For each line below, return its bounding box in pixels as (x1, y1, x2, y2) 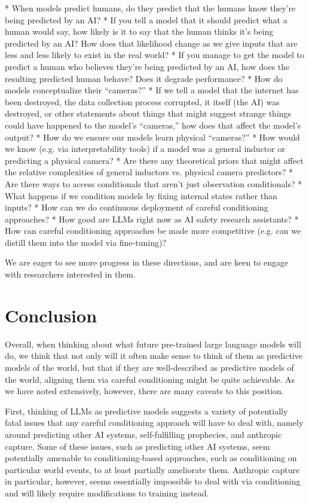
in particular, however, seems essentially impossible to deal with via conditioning (5, 475, 301, 487)
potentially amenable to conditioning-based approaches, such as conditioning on (5, 452, 297, 464)
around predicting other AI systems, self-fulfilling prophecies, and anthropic (5, 428, 282, 440)
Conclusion (5, 303, 97, 327)
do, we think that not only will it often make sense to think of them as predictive (5, 349, 303, 362)
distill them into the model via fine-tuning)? (5, 236, 166, 248)
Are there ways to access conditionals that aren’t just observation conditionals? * (5, 177, 302, 190)
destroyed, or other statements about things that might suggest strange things (5, 107, 292, 120)
